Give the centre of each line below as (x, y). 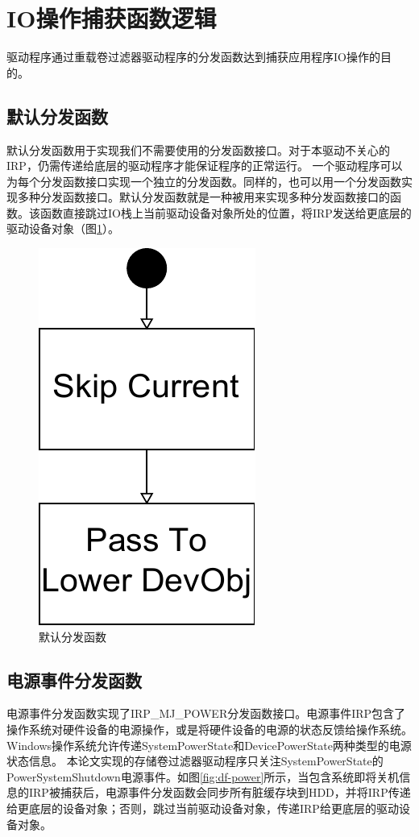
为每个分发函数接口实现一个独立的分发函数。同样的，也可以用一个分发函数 (204, 181)
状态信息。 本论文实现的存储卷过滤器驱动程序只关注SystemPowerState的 (195, 761)
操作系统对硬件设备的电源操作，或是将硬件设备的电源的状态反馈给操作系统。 (209, 729)
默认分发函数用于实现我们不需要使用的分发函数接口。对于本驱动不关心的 (198, 149)
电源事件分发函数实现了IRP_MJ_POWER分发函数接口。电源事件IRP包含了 (206, 713)
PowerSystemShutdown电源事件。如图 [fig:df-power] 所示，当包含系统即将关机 (203, 776)
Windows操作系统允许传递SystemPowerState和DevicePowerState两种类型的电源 (209, 745)
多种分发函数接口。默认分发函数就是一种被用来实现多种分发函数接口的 (203, 197)
